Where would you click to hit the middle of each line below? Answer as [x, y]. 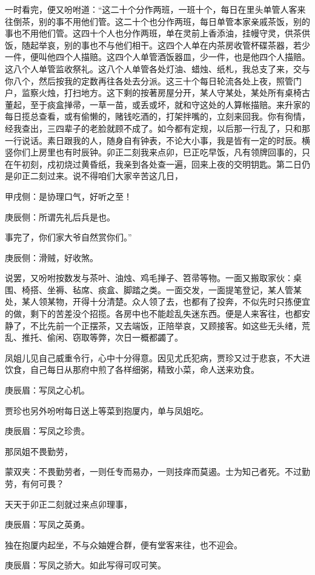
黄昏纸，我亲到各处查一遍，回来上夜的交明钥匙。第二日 [191, 164]
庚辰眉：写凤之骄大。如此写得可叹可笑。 [85, 565]
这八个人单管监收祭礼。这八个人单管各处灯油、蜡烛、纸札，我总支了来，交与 [157, 68]
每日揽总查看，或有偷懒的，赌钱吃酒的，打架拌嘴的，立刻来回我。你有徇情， [157, 116]
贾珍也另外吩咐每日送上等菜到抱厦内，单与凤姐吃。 [107, 410]
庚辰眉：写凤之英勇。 [47, 524]
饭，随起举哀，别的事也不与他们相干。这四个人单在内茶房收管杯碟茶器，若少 [157, 45]
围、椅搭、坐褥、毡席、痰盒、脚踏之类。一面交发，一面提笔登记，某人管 [149, 289]
